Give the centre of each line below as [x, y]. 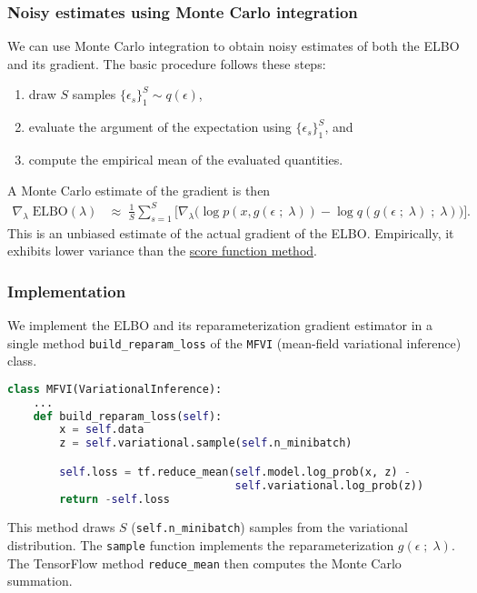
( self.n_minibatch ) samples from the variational [269, 527]
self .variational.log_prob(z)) [329, 485]
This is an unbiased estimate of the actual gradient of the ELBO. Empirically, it [231, 232]
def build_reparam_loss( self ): [128, 416]
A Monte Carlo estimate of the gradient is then [139, 190]
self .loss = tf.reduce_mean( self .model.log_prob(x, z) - [235, 472]
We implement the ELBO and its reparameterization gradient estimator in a [220, 324]
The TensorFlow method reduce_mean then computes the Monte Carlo [204, 563]
